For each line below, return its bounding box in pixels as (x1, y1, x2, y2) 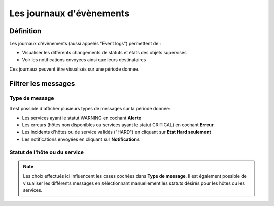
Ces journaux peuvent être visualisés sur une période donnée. (9, 66, 140, 72)
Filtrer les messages (9, 79, 75, 88)
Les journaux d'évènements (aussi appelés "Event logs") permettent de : (9, 41, 161, 47)
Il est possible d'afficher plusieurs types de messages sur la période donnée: (9, 106, 171, 112)
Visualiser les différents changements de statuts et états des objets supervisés (22, 50, 187, 56)
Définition (9, 27, 42, 36)
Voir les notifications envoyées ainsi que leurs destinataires (22, 56, 146, 63)
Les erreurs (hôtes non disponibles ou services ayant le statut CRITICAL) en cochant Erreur (22, 122, 214, 128)
